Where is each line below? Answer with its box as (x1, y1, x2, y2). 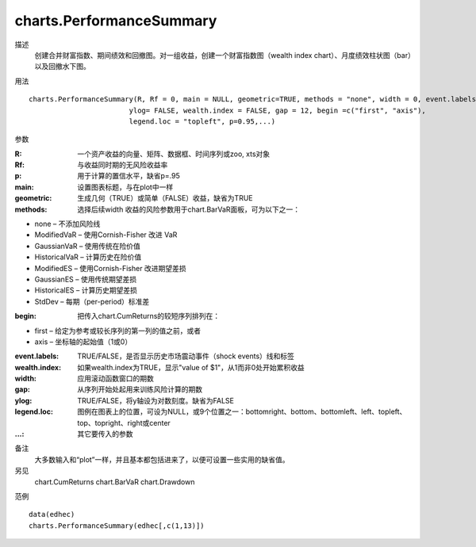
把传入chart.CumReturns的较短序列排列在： (77, 312, 221, 321)
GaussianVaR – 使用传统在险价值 (34, 241, 140, 251)
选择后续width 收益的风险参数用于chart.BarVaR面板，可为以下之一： (77, 205, 301, 214)
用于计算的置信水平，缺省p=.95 (77, 171, 180, 181)
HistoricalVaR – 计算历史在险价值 (34, 252, 142, 262)
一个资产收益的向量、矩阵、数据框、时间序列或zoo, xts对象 (77, 149, 271, 159)
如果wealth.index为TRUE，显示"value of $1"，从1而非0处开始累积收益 (77, 362, 305, 372)
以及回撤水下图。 (34, 62, 90, 71)
